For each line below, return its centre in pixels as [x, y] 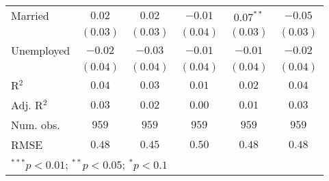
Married [30, 15]
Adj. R [27, 105]
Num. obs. [36, 125]
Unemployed [41, 50]
